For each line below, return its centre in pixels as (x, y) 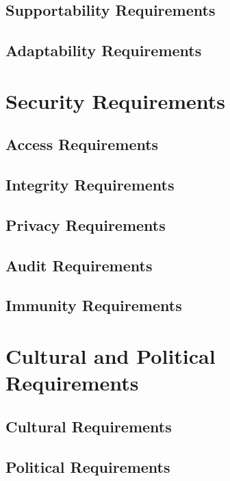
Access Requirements (82, 144)
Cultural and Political (111, 356)
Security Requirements (115, 100)
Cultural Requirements (89, 426)
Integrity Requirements (90, 185)
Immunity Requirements (94, 305)
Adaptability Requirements (104, 50)
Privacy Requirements (86, 224)
